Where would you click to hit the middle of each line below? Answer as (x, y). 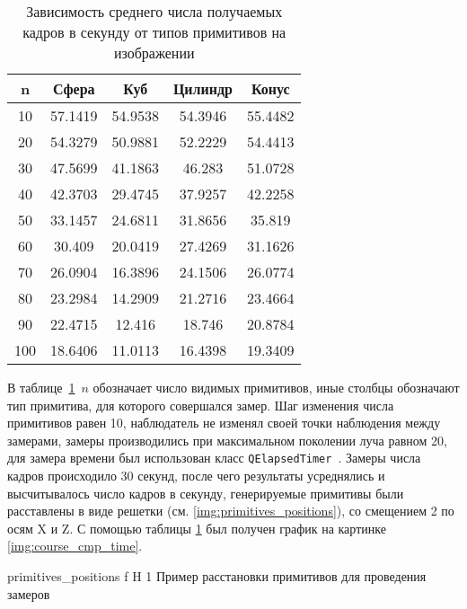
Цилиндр (203, 88)
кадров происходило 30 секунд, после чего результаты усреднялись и (196, 476)
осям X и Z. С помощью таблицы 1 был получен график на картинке (197, 528)
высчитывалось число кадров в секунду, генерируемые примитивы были (206, 493)
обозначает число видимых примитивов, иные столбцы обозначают (276, 387)
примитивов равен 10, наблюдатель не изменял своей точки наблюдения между (224, 423)
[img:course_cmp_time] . (75, 546)
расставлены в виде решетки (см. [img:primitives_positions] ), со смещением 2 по (231, 511)
